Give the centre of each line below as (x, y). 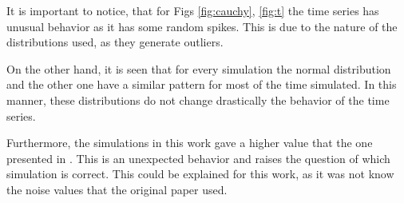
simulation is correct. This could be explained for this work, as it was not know (200, 174)
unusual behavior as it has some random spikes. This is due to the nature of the (202, 26)
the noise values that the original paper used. (117, 189)
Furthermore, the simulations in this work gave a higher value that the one (190, 143)
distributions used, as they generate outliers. (115, 42)
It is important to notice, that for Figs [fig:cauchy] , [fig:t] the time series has (193, 10)
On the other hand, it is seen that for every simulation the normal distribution (199, 68)
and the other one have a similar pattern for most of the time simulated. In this (202, 84)
